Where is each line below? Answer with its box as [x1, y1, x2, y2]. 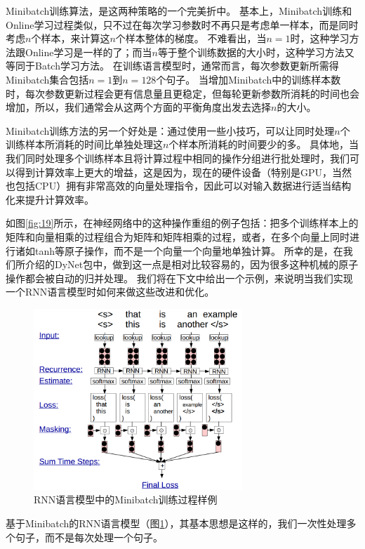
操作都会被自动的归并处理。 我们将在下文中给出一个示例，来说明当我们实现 [6, 270, 353, 285]
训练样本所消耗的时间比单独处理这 [6, 137, 163, 152]
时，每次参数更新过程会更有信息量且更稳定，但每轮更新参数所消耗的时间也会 [6, 86, 359, 100]
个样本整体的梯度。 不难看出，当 [115, 31, 267, 46]
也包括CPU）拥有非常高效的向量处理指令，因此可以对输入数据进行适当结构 [6, 178, 352, 193]
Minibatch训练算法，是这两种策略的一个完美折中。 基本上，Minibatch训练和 [6, 4, 352, 18]
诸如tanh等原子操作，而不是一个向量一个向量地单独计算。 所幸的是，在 [15, 243, 343, 258]
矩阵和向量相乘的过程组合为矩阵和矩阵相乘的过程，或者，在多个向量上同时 [6, 229, 350, 244]
